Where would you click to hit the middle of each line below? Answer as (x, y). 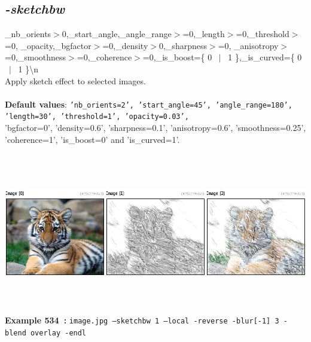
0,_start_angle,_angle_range (117, 34)
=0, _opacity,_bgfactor (48, 45)
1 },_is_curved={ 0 (265, 57)
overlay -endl (58, 333)
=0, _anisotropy (248, 45)
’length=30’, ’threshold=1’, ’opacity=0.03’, (97, 117)
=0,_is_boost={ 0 (177, 57)
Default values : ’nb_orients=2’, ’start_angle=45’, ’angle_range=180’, (149, 104)
